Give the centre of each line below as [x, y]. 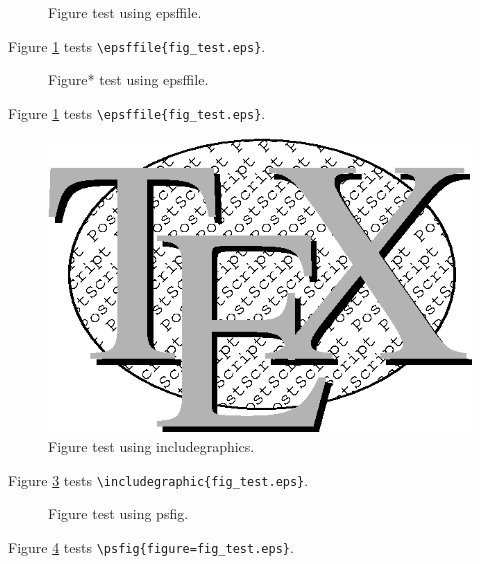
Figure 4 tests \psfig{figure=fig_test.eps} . [151, 546]
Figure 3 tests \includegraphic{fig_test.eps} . [158, 479]
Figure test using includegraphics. [151, 446]
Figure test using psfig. [118, 513]
